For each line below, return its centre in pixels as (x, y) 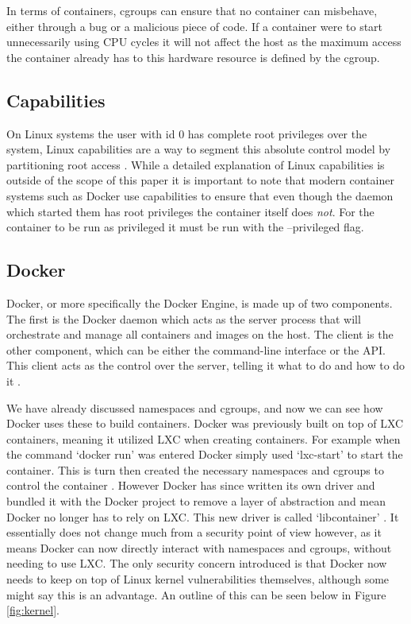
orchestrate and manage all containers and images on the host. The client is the (200, 334)
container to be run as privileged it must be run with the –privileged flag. (185, 227)
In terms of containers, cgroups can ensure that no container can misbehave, (192, 10)
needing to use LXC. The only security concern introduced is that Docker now (197, 563)
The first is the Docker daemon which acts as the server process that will (184, 318)
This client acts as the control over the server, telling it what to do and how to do (206, 365)
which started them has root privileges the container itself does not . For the (190, 211)
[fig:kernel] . (33, 610)
